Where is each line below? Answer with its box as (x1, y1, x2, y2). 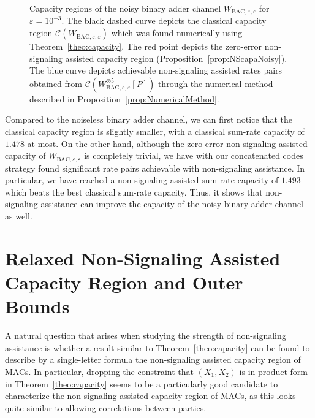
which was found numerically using (111, 26, 243, 39)
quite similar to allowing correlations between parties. (5, 401, 207, 414)
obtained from (29, 77, 83, 89)
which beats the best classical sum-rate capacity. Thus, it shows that (5, 185, 263, 198)
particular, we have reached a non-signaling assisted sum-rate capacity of (5, 173, 279, 186)
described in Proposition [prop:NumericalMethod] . (29, 92, 219, 105)
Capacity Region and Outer (5, 270, 243, 294)
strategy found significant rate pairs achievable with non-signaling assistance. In (5, 161, 305, 174)
